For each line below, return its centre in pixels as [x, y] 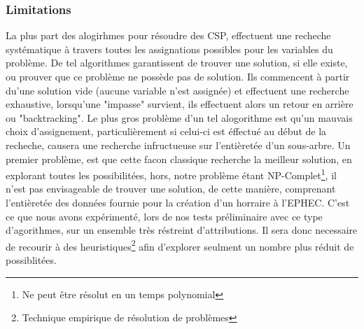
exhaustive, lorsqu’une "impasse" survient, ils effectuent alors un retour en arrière [180, 104]
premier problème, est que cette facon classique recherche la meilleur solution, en [179, 159]
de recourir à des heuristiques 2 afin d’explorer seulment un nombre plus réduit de [180, 245]
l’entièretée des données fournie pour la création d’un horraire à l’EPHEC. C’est [178, 202]
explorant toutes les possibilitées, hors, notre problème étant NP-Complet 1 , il [171, 174]
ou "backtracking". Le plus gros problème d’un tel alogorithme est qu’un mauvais [179, 117]
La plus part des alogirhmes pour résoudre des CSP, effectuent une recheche [168, 35]
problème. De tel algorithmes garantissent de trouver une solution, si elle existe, [177, 63]
